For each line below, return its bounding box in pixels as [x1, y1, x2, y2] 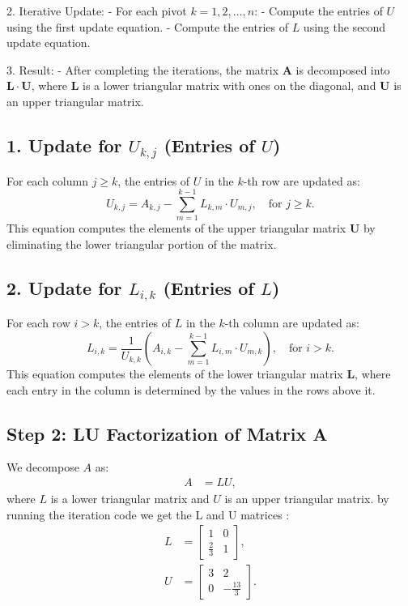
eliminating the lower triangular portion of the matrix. [6, 235, 277, 252]
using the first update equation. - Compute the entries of [6, 18, 288, 35]
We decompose [6, 459, 79, 476]
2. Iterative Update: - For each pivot [6, 2, 187, 19]
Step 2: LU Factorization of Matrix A [6, 420, 328, 446]
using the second [303, 18, 386, 35]
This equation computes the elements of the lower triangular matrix [6, 365, 343, 382]
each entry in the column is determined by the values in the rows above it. [6, 381, 376, 398]
